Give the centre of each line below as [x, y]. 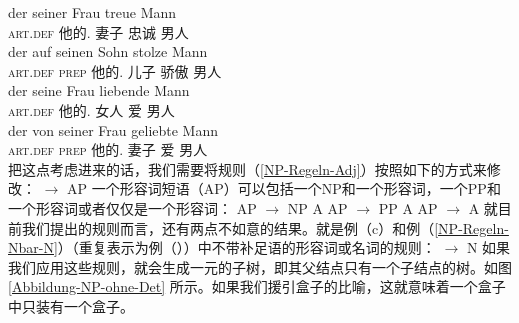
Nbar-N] [33, 247]
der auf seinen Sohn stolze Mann [108, 51]
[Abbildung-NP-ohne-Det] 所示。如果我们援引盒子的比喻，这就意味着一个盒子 [257, 286]
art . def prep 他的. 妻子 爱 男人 [108, 149]
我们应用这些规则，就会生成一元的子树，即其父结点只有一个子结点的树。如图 [260, 266]
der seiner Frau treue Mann [92, 12]
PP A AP [408, 207]
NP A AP [317, 207]
